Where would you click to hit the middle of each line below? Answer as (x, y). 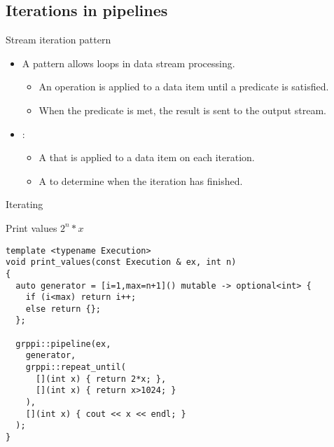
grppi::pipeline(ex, (63, 344)
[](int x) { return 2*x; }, (101, 379)
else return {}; (63, 309)
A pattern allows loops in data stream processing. (128, 63)
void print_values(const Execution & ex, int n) (121, 262)
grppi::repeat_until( (76, 367)
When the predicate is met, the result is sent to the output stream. (182, 110)
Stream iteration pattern (58, 40)
